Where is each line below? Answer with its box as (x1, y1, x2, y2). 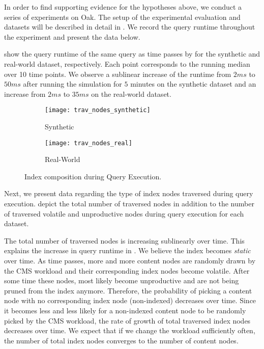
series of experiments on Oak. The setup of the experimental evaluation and (4, 11, 241, 22)
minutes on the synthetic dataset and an (130, 78, 256, 89)
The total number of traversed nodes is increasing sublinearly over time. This (4, 235, 245, 246)
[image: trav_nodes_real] (45, 139, 132, 147)
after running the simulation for (23, 78, 122, 89)
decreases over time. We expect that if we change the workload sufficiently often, (4, 325, 255, 336)
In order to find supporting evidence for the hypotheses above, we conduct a (4, 2, 242, 12)
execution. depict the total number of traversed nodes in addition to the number (4, 198, 254, 209)
